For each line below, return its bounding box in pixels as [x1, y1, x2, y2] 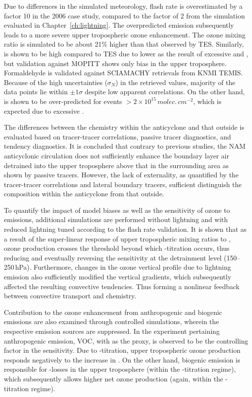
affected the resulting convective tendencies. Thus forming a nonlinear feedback [4, 281, 240, 291]
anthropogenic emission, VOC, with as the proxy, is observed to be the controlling [4, 335, 248, 345]
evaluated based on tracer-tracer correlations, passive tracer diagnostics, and [4, 131, 231, 141]
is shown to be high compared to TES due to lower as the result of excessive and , [4, 48, 249, 58]
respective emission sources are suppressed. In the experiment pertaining [4, 326, 220, 336]
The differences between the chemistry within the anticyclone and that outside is [4, 122, 245, 132]
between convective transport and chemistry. [4, 291, 136, 301]
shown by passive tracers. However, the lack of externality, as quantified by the [4, 170, 239, 180]
